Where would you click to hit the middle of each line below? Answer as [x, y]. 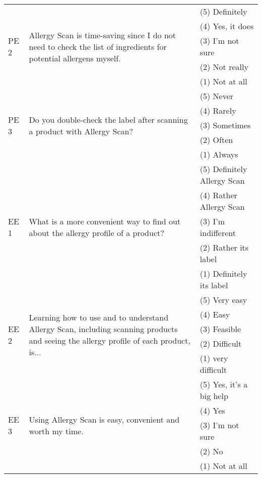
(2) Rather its [224, 247]
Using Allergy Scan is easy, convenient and [104, 419]
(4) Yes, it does [227, 26]
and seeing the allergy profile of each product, [110, 340]
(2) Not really [224, 67]
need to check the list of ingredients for [98, 46]
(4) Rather [218, 195]
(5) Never [217, 96]
